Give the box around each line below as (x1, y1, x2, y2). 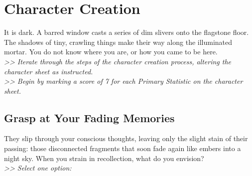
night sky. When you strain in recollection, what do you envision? (4, 153, 204, 163)
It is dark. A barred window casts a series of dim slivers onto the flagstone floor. (4, 27, 249, 37)
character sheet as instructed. (4, 66, 93, 76)
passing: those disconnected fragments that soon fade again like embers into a (4, 143, 241, 154)
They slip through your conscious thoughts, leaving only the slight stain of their (4, 133, 248, 144)
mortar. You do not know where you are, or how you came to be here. (4, 46, 218, 57)
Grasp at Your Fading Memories (4, 110, 175, 125)
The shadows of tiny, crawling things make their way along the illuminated (4, 36, 233, 47)
